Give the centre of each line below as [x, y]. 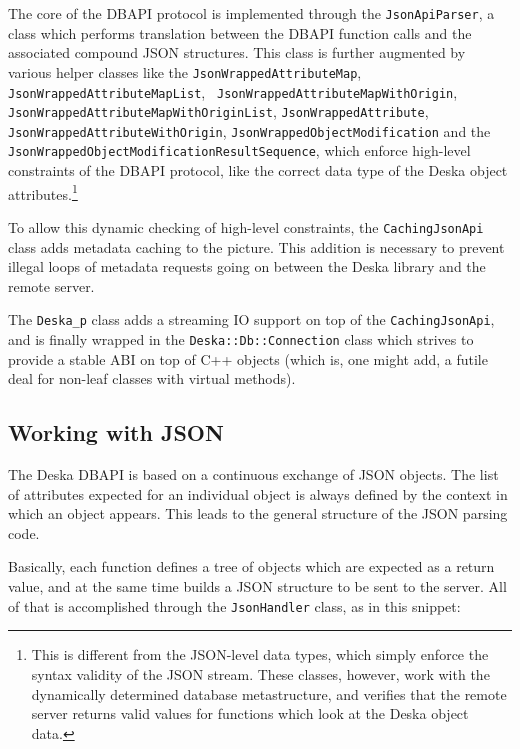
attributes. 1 [43, 192]
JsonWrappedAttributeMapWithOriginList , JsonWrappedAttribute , [218, 111]
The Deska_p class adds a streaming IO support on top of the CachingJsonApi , [251, 319]
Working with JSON [116, 432]
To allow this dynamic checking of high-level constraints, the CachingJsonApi [246, 226]
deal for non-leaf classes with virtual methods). [152, 378]
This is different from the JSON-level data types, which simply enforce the [260, 654]
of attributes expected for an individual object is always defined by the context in [258, 493]
